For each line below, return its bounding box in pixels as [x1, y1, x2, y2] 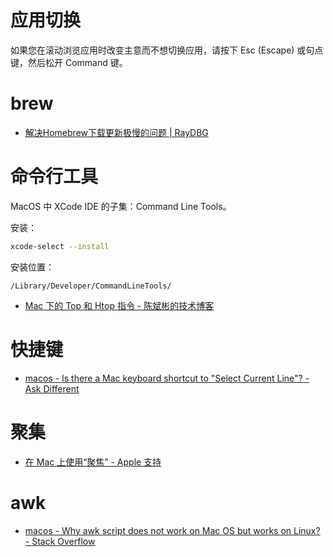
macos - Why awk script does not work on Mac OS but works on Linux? [24, 524, 321, 536]
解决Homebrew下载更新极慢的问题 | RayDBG [24, 126, 209, 138]
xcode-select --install [10, 241, 110, 251]
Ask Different [24, 382, 80, 395]
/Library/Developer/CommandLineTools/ [10, 281, 172, 291]
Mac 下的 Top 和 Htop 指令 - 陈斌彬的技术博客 [24, 299, 215, 311]
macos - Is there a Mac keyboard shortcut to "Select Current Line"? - [24, 372, 310, 384]
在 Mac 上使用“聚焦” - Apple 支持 [24, 456, 162, 468]
